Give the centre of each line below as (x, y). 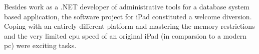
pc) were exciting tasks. (40, 45)
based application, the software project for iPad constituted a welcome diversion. (128, 16)
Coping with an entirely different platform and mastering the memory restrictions (129, 26)
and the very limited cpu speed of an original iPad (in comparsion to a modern (125, 35)
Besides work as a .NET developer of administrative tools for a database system (127, 6)
